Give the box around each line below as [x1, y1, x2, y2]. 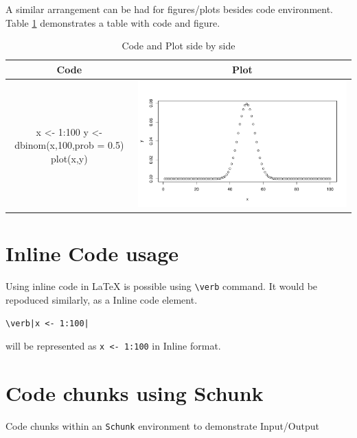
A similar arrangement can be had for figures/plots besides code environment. [5, 2, 334, 16]
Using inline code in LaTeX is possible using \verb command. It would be [5, 279, 318, 293]
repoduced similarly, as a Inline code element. [5, 293, 198, 307]
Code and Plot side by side [122, 38, 235, 53]
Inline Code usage [5, 239, 179, 267]
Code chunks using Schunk [5, 379, 264, 407]
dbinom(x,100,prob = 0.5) [14, 138, 124, 152]
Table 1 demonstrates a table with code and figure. [5, 15, 220, 29]
